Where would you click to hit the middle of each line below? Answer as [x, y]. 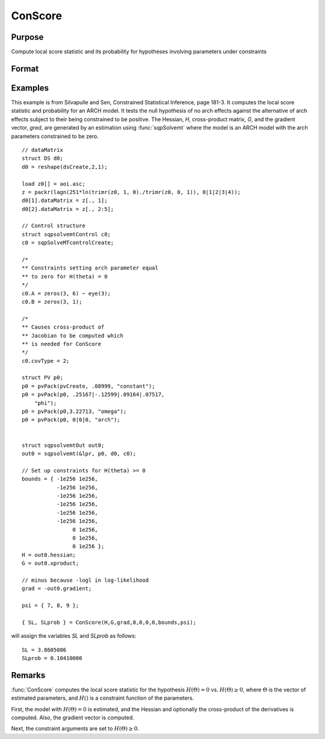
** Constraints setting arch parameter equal [90, 268]
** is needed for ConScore [62, 344]
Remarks [28, 675]
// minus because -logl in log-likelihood [85, 580]
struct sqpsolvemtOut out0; [63, 445]
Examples [30, 88]
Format [25, 68]
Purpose [27, 37]
